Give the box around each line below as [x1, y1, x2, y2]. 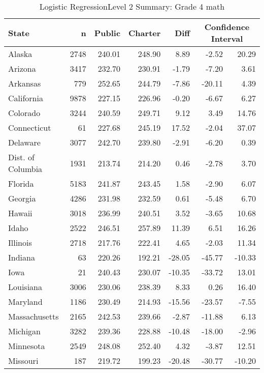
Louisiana [8, 281, 42, 293]
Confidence [204, 21, 250, 33]
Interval [211, 33, 243, 44]
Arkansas [8, 77, 41, 89]
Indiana [8, 251, 35, 263]
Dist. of [8, 151, 35, 163]
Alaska [8, 48, 32, 60]
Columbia [8, 163, 43, 175]
